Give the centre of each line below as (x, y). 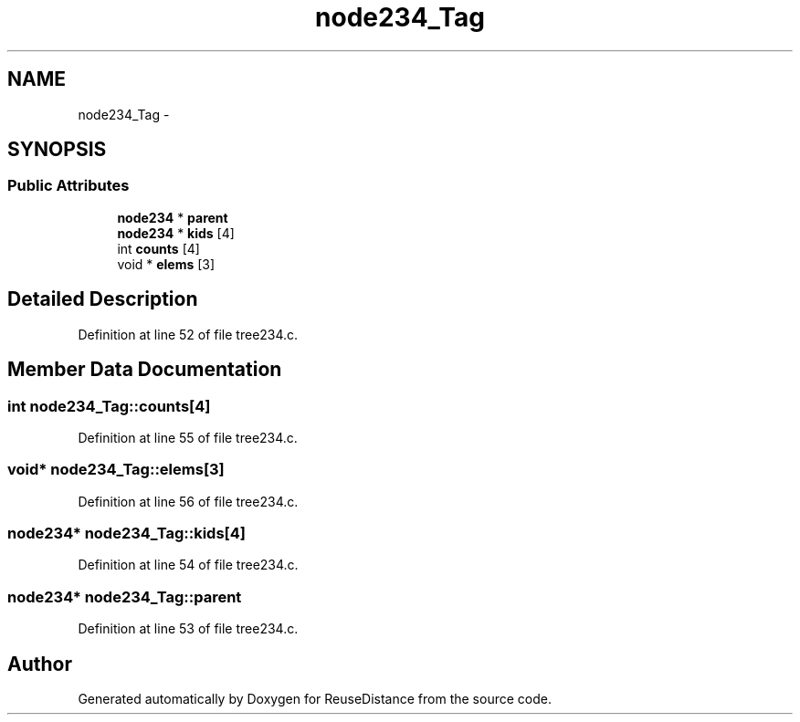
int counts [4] (158, 248)
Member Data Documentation (145, 370)
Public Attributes (68, 186)
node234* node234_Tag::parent (125, 596)
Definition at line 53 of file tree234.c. (188, 629)
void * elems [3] (166, 264)
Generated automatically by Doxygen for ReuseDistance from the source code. (315, 698)
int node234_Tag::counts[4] (109, 406)
